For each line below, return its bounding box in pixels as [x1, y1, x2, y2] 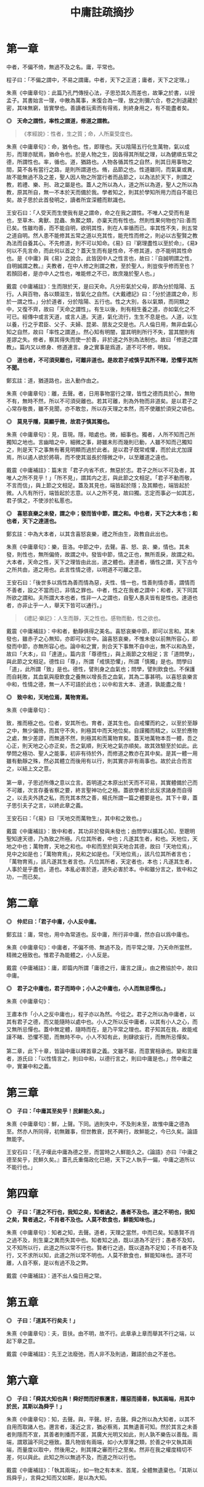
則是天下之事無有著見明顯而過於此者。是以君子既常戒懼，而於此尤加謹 [16, 446, 192, 453]
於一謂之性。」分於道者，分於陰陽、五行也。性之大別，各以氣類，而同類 [6, 298, 185, 305]
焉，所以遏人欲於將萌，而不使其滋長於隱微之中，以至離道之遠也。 [6, 453, 171, 460]
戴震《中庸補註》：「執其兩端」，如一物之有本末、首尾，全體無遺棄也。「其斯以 [6, 1466, 198, 1474]
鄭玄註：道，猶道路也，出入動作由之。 [6, 377, 102, 384]
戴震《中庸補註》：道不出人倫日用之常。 [6, 1272, 105, 1279]
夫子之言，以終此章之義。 [22, 801, 86, 808]
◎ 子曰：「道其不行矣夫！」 [6, 1316, 78, 1324]
